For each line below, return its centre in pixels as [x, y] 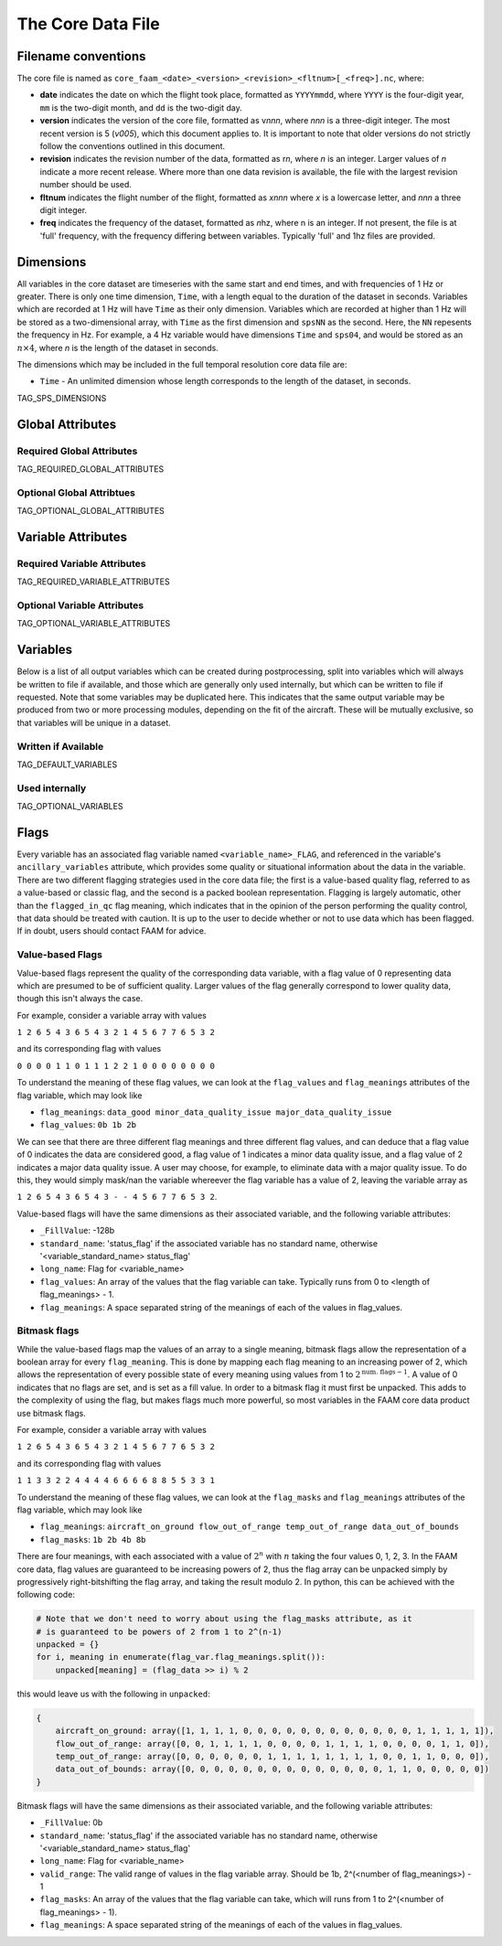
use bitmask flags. [51, 1413]
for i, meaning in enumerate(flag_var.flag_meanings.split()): [181, 1657]
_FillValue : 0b [71, 1823]
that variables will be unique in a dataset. [94, 722]
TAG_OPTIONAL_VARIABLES [70, 807]
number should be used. [86, 185]
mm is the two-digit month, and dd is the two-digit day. [141, 107]
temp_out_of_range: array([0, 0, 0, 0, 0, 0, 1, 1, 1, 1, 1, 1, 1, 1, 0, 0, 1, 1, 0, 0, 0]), [272, 1756]
